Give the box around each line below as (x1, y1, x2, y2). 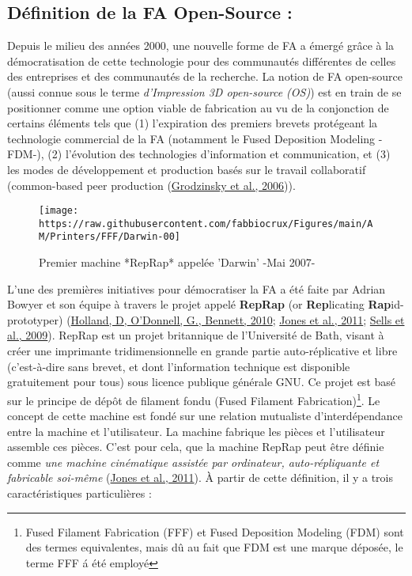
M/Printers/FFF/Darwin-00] (39, 231, 180, 243)
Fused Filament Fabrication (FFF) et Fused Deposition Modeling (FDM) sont (25, 523, 404, 540)
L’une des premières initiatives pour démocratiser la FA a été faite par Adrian (7, 280, 386, 297)
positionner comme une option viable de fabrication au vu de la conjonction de (7, 99, 389, 116)
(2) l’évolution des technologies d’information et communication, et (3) (47, 146, 391, 162)
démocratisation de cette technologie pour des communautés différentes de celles (7, 52, 396, 69)
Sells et (369, 311, 405, 328)
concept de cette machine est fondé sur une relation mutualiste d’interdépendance (7, 407, 403, 424)
